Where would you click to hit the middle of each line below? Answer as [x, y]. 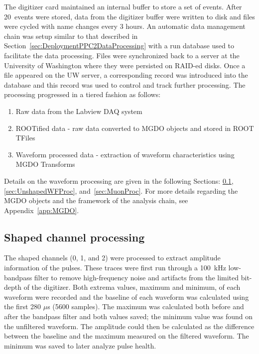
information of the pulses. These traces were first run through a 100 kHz [115, 268]
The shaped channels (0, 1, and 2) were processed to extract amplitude [112, 258]
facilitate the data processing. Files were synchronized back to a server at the [122, 55]
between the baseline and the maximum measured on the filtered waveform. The [127, 336]
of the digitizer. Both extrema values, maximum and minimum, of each [132, 287]
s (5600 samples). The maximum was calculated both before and [146, 306]
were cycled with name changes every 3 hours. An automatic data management [125, 26]
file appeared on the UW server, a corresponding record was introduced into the [126, 75]
